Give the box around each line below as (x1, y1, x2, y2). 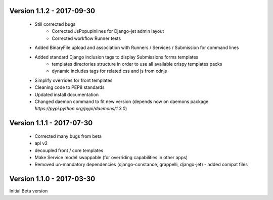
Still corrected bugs (34, 21, 76, 27)
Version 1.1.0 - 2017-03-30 (9, 175, 96, 183)
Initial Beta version (9, 188, 48, 194)
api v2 (34, 140, 48, 146)
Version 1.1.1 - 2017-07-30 (9, 119, 93, 127)
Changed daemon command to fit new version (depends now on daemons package (34, 98, 209, 105)
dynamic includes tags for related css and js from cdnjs (52, 68, 167, 74)
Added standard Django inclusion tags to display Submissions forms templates (34, 54, 199, 60)
